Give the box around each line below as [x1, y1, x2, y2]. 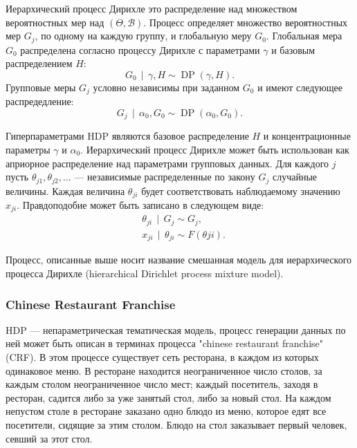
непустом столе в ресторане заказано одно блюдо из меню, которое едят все [6, 404, 327, 418]
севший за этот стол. [6, 431, 93, 445]
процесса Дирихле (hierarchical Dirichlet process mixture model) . [6, 266, 284, 281]
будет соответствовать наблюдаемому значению [141, 183, 340, 198]
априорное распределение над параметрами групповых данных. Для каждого [6, 156, 329, 170]
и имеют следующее [257, 80, 343, 94]
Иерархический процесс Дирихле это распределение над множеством [6, 1, 297, 15]
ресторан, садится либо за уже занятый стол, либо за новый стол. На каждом [6, 390, 331, 404]
